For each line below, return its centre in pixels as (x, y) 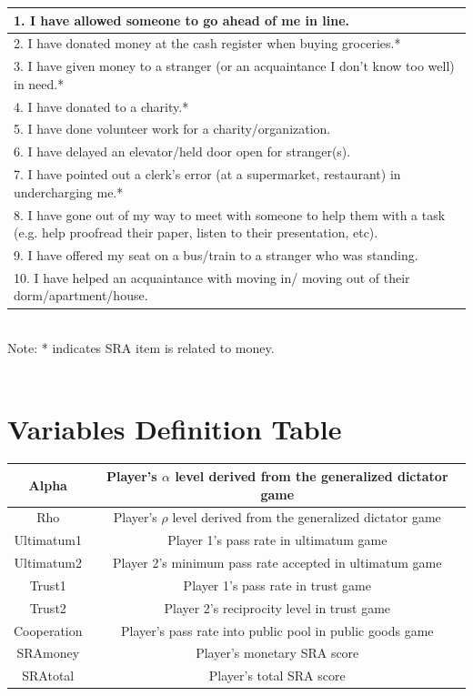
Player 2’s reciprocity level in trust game (277, 607)
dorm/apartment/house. (81, 295)
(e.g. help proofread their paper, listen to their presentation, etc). (196, 232)
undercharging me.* (69, 192)
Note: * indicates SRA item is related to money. (141, 348)
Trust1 (48, 585)
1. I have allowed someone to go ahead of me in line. (182, 20)
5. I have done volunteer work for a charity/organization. (172, 129)
